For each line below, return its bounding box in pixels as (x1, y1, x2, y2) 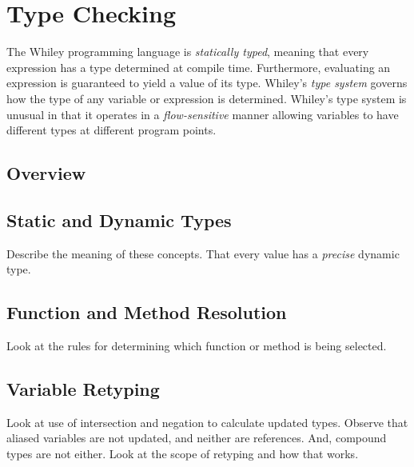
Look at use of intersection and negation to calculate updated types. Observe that (6, 413, 408, 430)
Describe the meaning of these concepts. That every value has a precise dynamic (6, 245, 400, 261)
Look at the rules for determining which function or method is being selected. (6, 337, 387, 354)
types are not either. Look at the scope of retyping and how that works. (6, 445, 359, 462)
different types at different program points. (6, 122, 217, 138)
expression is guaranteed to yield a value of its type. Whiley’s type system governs (6, 74, 408, 91)
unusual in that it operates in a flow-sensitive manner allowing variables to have (6, 106, 399, 122)
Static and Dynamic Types (6, 207, 232, 232)
